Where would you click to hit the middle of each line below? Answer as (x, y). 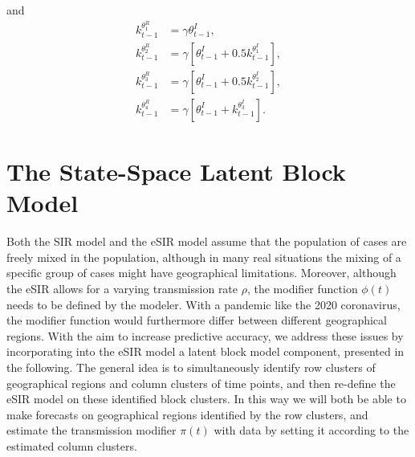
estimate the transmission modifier (92, 430)
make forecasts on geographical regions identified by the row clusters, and (187, 414)
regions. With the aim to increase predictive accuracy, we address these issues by (205, 335)
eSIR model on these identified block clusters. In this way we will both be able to (206, 399)
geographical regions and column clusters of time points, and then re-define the (201, 383)
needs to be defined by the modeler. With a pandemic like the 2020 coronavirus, (203, 304)
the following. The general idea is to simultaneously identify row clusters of (191, 367)
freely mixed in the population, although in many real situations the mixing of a (204, 257)
